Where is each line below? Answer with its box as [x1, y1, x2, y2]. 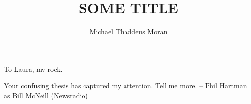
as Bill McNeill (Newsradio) [4, 90, 88, 100]
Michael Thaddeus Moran [89, 26, 167, 37]
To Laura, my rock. [4, 63, 63, 74]
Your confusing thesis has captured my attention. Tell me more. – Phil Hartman [4, 80, 247, 91]
